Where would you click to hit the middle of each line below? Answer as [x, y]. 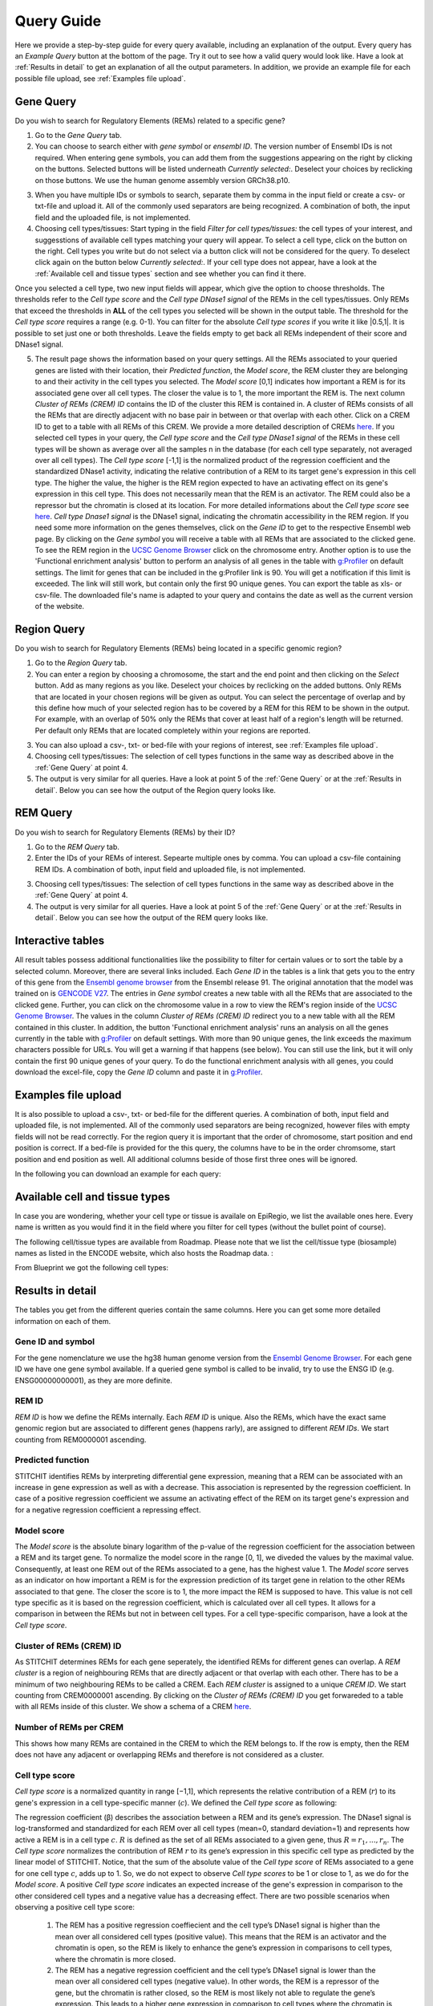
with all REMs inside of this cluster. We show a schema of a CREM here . [133, 1707]
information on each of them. [63, 1321]
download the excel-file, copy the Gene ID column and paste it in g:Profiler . [139, 1072]
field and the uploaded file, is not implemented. [113, 217]
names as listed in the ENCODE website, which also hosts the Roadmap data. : [144, 1253]
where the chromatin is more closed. [115, 1959]
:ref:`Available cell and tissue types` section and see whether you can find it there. [170, 274]
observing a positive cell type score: [75, 1907]
